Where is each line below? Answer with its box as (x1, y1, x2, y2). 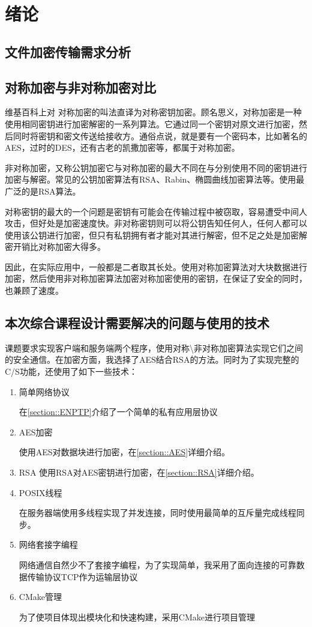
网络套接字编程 (19, 538, 78, 551)
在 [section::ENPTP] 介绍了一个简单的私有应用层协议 (19, 405, 218, 418)
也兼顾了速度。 (5, 284, 64, 297)
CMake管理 (19, 590, 62, 603)
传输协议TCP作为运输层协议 (27, 570, 138, 583)
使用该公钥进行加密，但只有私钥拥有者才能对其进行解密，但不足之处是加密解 (5, 228, 307, 241)
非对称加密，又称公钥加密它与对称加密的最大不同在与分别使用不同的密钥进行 (5, 161, 307, 174)
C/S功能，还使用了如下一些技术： (5, 365, 137, 378)
